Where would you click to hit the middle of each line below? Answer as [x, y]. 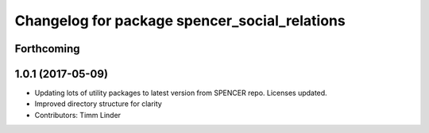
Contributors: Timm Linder [78, 115]
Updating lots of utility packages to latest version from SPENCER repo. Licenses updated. [181, 93]
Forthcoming [47, 49]
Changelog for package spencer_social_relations [180, 21]
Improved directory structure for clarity [98, 104]
